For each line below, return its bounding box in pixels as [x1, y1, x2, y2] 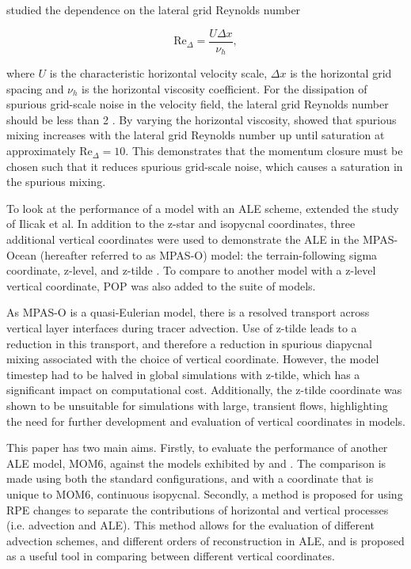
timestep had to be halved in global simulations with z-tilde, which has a [6, 366, 360, 382]
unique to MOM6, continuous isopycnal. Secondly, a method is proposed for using [6, 485, 403, 502]
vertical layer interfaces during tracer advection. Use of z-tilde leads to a [6, 320, 357, 336]
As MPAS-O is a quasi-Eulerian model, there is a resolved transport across [6, 304, 370, 321]
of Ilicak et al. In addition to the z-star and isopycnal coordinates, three [6, 215, 356, 232]
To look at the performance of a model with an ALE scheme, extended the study [6, 199, 399, 216]
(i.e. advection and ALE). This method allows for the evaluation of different [6, 517, 375, 533]
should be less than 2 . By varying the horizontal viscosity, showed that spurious [6, 111, 397, 127]
